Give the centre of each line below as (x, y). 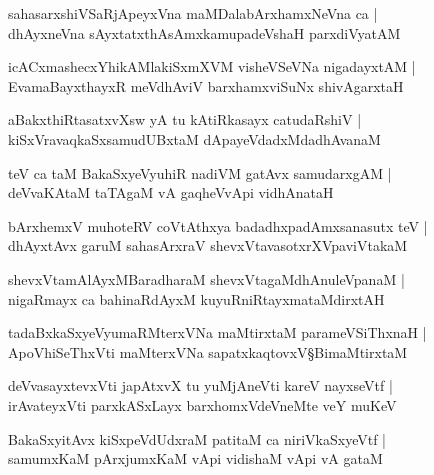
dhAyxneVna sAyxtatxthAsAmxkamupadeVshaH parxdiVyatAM (204, 32)
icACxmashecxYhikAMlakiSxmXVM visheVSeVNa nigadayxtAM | (212, 66)
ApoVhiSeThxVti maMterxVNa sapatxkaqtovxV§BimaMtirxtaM (208, 351)
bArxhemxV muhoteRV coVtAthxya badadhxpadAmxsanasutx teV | (218, 225)
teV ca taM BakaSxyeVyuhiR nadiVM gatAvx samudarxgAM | (200, 172)
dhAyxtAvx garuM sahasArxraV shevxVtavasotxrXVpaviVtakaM (208, 245)
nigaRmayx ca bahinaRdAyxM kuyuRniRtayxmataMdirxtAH (196, 298)
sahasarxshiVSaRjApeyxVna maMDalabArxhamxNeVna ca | (193, 13)
